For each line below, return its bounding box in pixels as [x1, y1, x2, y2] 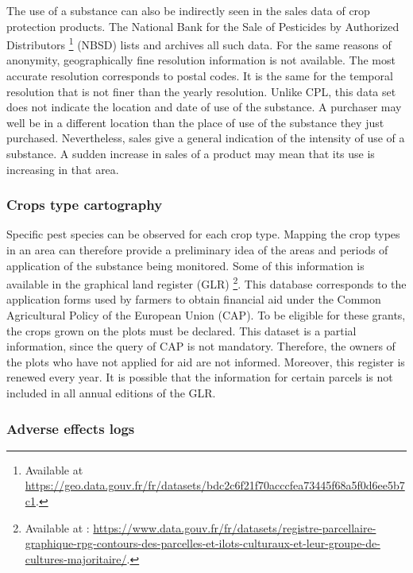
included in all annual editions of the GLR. [6, 385, 216, 401]
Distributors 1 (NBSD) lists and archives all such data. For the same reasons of [6, 34, 392, 52]
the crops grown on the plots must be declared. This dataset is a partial [6, 322, 357, 339]
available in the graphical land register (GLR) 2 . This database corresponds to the [6, 273, 407, 292]
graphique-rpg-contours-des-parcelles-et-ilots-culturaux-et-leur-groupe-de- [25, 535, 380, 552]
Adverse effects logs [6, 418, 135, 438]
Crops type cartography [6, 195, 163, 215]
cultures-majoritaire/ [25, 550, 127, 567]
